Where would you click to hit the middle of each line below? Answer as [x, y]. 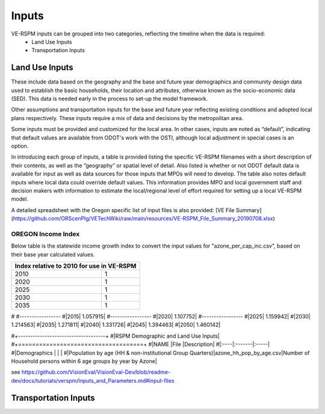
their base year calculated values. [53, 254]
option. [20, 146]
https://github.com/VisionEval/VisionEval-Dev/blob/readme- [96, 372]
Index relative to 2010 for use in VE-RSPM [76, 266]
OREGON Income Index [45, 234]
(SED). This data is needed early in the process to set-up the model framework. [110, 99]
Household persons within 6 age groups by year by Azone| [84, 361]
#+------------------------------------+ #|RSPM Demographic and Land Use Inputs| [115, 336]
